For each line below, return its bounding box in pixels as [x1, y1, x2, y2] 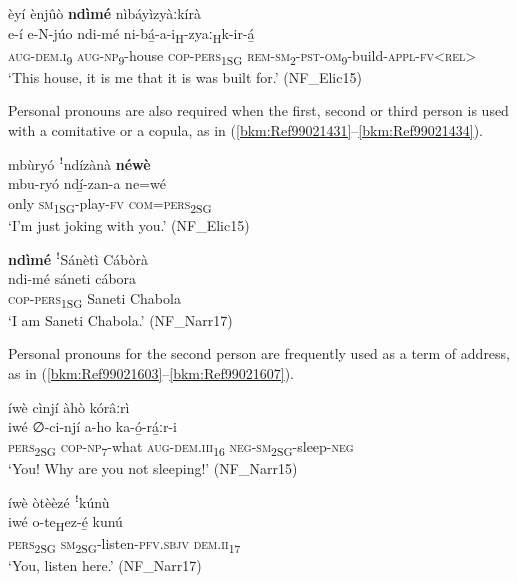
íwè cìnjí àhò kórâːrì [8, 396, 130, 417]
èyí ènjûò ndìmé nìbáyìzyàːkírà [8, 3, 201, 23]
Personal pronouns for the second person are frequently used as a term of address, [8, 343, 511, 364]
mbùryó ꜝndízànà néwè [8, 153, 151, 174]
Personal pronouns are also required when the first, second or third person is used [8, 100, 509, 121]
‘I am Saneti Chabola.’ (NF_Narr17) [8, 309, 233, 330]
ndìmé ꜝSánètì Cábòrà [8, 248, 149, 269]
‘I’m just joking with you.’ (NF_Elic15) [8, 214, 250, 235]
